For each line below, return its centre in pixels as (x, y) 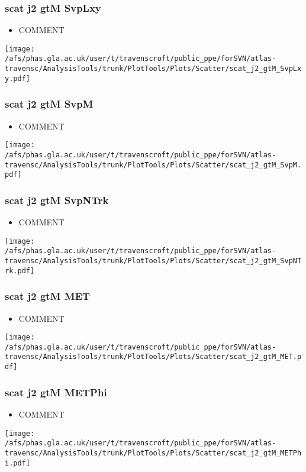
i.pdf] (17, 463)
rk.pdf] (20, 271)
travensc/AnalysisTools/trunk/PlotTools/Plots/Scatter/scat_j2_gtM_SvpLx (153, 69)
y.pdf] (17, 78)
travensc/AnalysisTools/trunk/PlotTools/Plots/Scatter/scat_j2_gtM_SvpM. (153, 165)
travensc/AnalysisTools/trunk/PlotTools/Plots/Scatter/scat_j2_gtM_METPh (153, 453)
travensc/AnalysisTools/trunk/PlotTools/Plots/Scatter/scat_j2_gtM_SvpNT (153, 261)
